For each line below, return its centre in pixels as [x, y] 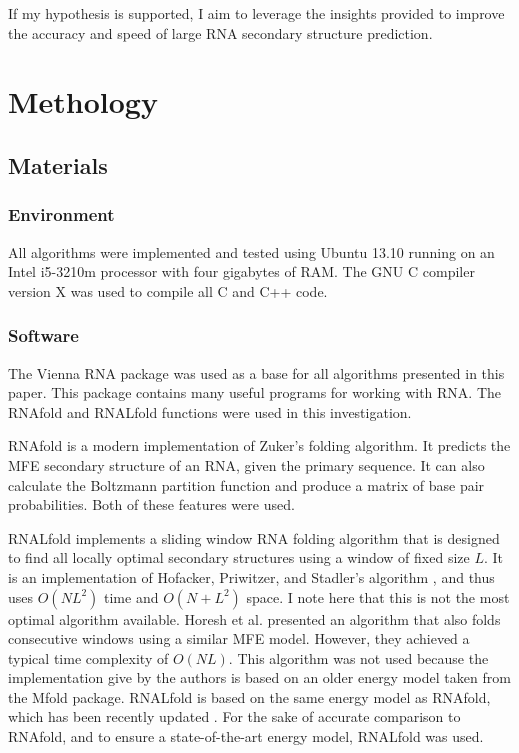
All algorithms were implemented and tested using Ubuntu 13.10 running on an [251, 251]
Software [43, 335]
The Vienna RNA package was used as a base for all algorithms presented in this [256, 372]
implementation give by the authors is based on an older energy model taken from [259, 677]
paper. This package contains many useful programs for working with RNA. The [255, 392]
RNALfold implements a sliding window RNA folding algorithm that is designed [254, 537]
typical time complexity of [88, 657]
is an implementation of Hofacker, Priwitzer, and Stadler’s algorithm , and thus [251, 576]
